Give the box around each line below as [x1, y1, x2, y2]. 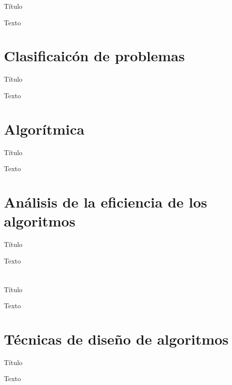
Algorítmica [4, 119, 84, 139]
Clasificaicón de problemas [4, 46, 185, 66]
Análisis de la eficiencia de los [4, 192, 207, 211]
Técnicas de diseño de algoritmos [4, 329, 229, 349]
